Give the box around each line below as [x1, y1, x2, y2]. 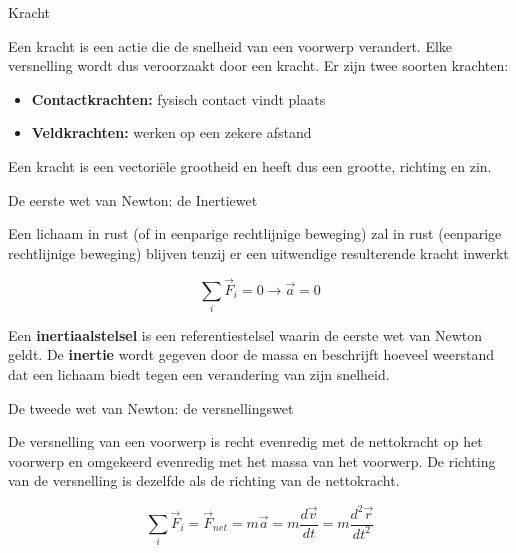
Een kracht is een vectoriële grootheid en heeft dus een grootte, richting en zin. [8, 155, 492, 176]
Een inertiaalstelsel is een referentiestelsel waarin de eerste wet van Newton [8, 324, 483, 345]
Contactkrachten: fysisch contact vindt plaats [31, 88, 326, 109]
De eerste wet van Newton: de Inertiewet [8, 189, 258, 210]
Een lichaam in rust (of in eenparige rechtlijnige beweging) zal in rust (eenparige [8, 223, 502, 244]
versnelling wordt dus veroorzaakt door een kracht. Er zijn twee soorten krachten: [8, 55, 509, 76]
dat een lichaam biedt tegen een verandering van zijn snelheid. [8, 364, 390, 385]
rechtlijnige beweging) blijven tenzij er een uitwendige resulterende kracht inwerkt [8, 242, 509, 263]
